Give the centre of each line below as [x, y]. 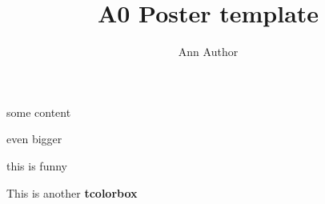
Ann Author [208, 52]
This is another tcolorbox [72, 192]
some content [39, 112]
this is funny [37, 165]
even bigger [34, 139]
